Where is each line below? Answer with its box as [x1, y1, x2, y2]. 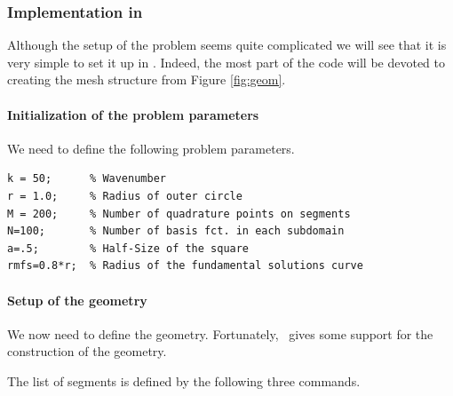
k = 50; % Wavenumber [7, 172, 166, 186]
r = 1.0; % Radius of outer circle [7, 189, 242, 202]
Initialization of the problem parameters [7, 105, 259, 123]
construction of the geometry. [7, 342, 167, 360]
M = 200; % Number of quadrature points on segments [7, 207, 351, 220]
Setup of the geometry [7, 290, 147, 309]
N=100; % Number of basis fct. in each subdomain [7, 225, 345, 238]
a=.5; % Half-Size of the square [7, 242, 250, 255]
